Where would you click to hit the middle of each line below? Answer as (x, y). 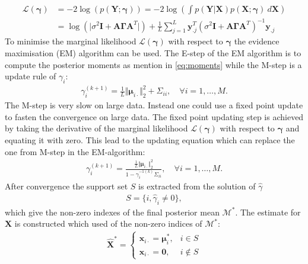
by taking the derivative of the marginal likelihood (96, 128)
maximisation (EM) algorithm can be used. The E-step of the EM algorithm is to (153, 52)
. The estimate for (268, 212)
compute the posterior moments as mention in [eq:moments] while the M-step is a (153, 64)
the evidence (257, 41)
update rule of (31, 76)
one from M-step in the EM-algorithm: (75, 151)
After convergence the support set (66, 186)
